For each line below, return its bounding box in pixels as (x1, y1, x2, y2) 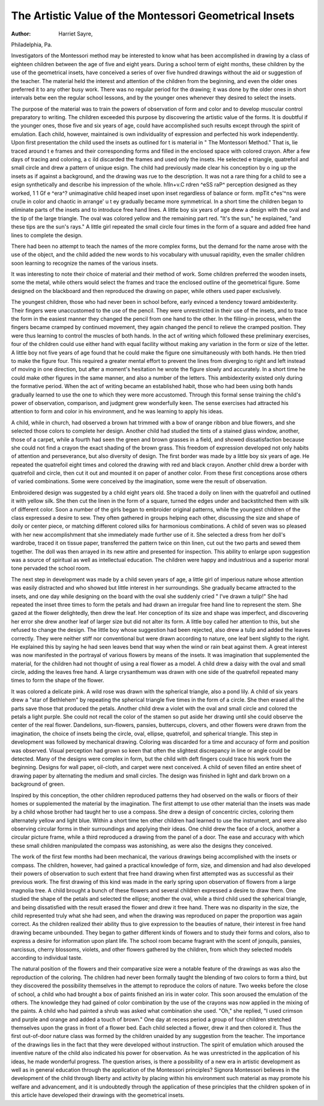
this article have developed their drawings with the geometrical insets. (11, 1092, 185, 1099)
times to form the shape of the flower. (11, 677, 104, 684)
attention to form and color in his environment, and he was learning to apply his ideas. (11, 408, 224, 415)
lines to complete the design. (11, 232, 83, 239)
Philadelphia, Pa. (11, 41, 52, 48)
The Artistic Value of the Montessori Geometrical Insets (11, 9, 295, 22)
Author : (11, 30, 31, 37)
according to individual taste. (11, 954, 83, 961)
